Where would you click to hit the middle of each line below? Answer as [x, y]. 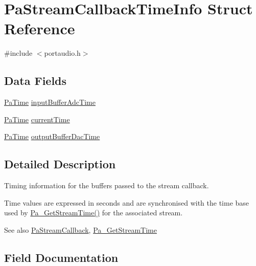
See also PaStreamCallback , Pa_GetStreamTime [80, 229]
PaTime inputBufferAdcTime [50, 102]
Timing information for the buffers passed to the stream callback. [107, 185]
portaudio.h [62, 53]
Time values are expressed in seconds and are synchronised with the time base [127, 202]
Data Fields [36, 81]
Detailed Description [60, 164]
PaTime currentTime [37, 119]
